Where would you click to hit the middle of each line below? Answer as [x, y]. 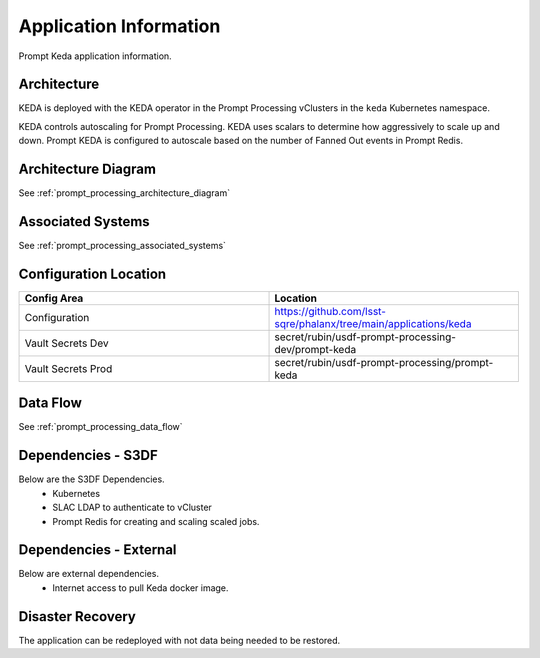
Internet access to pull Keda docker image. [140, 587]
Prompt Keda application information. [95, 56]
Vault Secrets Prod [68, 368]
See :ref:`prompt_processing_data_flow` [101, 427]
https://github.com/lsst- [330, 311]
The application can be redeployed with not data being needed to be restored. [179, 640]
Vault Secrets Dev [66, 343]
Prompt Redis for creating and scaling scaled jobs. [156, 521]
